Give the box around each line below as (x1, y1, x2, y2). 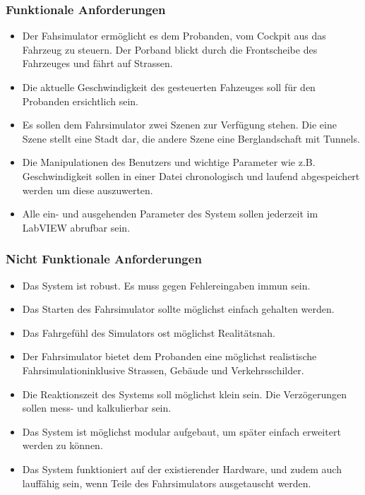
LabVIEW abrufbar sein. (22, 220, 131, 234)
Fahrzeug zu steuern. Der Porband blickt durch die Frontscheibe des (22, 42, 318, 56)
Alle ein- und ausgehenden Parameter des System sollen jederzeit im (22, 206, 318, 221)
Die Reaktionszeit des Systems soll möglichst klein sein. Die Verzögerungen (22, 386, 347, 401)
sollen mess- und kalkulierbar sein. (22, 400, 172, 415)
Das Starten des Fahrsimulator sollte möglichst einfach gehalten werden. (22, 302, 335, 316)
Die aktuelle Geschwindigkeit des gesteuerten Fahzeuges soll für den (22, 80, 316, 94)
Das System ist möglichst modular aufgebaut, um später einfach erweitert (22, 424, 341, 439)
